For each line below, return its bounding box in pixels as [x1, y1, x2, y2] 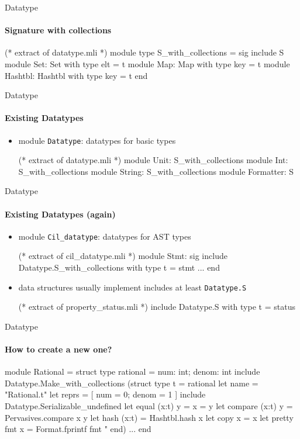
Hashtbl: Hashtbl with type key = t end [5, 69, 148, 81]
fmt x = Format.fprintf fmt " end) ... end [5, 423, 151, 435]
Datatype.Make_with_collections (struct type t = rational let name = [5, 376, 258, 389]
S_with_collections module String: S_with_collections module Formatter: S [18, 165, 294, 177]
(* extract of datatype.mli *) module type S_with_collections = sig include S [5, 46, 284, 58]
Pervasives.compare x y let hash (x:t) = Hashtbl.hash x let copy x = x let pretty [5, 411, 294, 423]
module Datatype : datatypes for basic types [18, 134, 176, 146]
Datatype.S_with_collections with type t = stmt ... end [18, 261, 220, 274]
